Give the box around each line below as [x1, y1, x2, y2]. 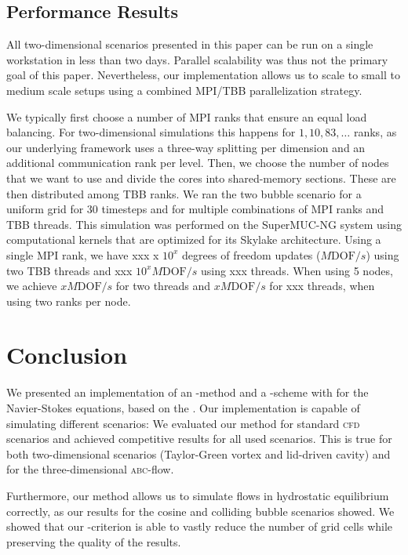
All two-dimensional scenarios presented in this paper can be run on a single [6, 36, 373, 53]
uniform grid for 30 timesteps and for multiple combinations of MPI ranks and [6, 201, 384, 217]
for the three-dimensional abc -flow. [6, 461, 174, 477]
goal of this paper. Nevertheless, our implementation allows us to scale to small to [6, 67, 400, 83]
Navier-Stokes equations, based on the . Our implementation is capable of [6, 400, 360, 416]
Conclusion [6, 339, 128, 371]
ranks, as [353, 124, 397, 140]
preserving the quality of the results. [6, 533, 181, 550]
